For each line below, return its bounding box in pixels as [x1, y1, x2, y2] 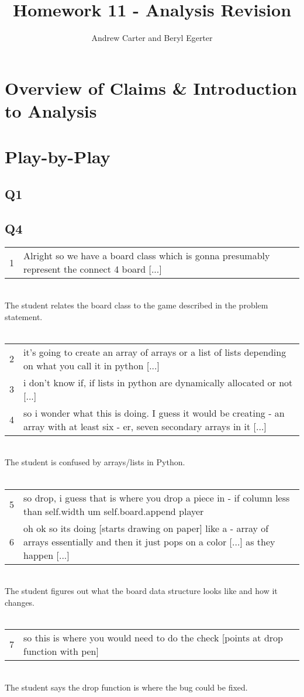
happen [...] [23, 548, 70, 562]
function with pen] [23, 644, 99, 658]
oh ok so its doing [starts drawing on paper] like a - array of [23, 521, 269, 535]
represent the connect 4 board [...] [23, 262, 162, 276]
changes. [5, 596, 35, 608]
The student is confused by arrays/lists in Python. [5, 456, 185, 468]
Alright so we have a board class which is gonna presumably [23, 249, 270, 263]
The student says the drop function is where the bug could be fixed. [5, 681, 248, 693]
